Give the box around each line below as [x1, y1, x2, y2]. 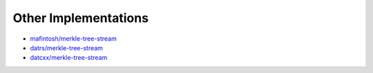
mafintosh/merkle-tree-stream [30, 34, 117, 43]
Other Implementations [12, 10, 149, 25]
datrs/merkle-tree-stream [30, 43, 104, 52]
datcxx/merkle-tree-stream [30, 54, 108, 62]
